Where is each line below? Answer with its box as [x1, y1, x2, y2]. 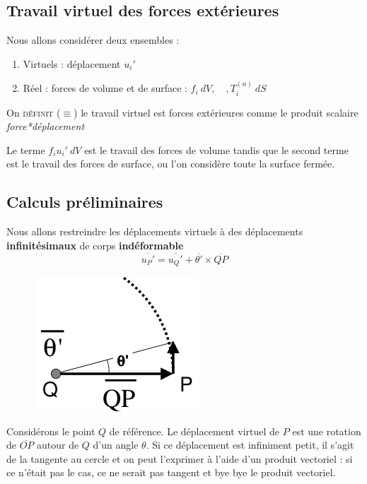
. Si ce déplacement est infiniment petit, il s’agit [146, 437, 354, 452]
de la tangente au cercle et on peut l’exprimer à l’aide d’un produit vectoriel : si [6, 451, 353, 466]
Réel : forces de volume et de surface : [23, 81, 187, 95]
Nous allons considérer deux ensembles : [6, 33, 180, 47]
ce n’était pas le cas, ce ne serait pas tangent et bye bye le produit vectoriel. [6, 465, 336, 480]
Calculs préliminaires [6, 191, 163, 213]
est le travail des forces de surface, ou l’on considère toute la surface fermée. [6, 156, 335, 171]
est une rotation [292, 423, 361, 438]
